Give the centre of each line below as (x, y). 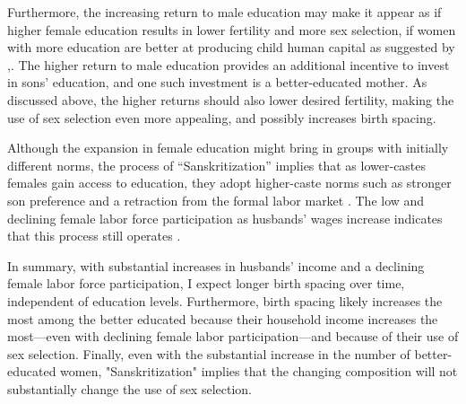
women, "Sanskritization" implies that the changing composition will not (259, 371)
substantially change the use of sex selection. (129, 388)
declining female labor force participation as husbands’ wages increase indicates (225, 218)
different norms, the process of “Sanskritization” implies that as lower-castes (217, 165)
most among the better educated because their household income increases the (223, 318)
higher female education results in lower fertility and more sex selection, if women (232, 29)
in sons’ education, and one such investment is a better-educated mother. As (217, 82)
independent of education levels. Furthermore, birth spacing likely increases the (225, 300)
